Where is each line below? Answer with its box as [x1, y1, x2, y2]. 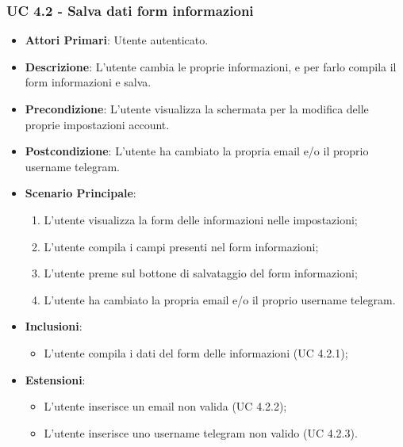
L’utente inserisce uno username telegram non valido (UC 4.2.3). [44, 424, 358, 441]
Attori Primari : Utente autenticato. [25, 32, 209, 48]
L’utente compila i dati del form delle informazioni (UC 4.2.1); [44, 344, 348, 361]
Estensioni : [25, 371, 86, 388]
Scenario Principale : [25, 185, 136, 201]
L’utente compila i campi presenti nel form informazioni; [44, 238, 319, 254]
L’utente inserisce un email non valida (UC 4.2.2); [44, 398, 287, 415]
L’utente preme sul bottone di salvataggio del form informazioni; [44, 265, 358, 281]
